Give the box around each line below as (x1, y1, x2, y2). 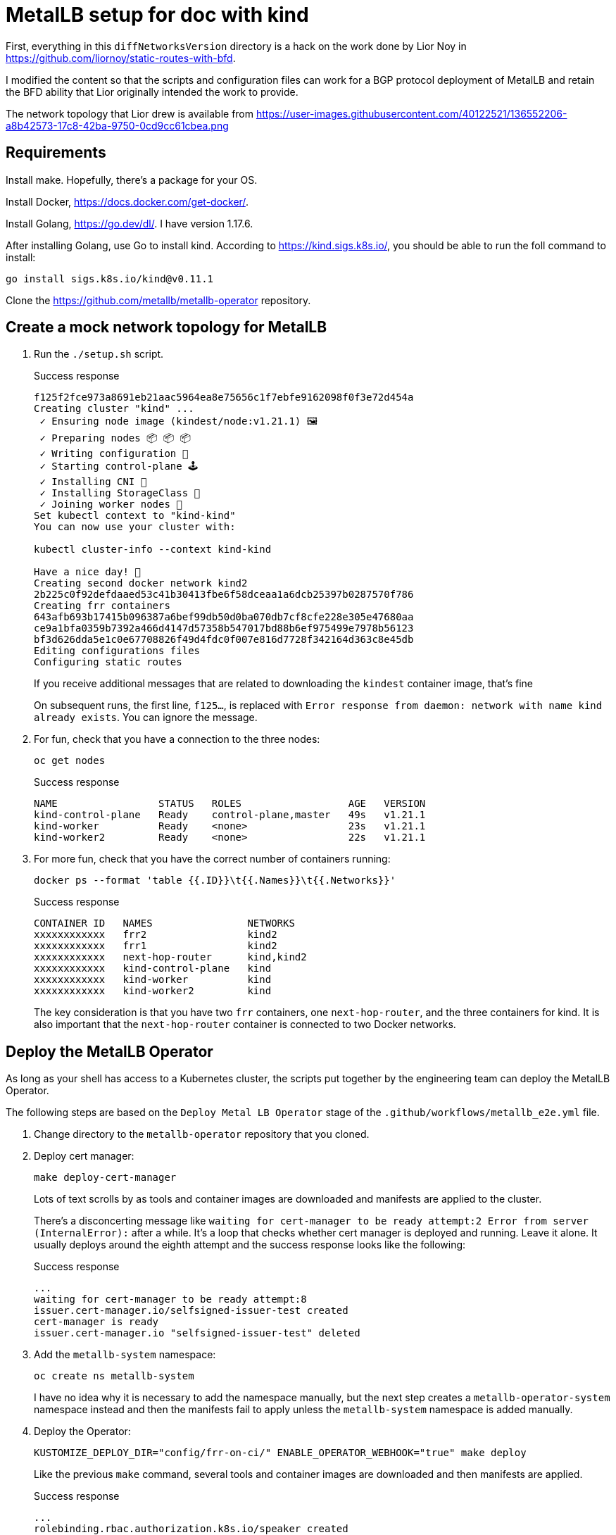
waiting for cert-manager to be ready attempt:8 (34, 1293, 307, 1305)
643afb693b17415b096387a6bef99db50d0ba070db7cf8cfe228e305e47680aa (34, 611, 414, 623)
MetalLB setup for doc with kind (6, 3, 309, 27)
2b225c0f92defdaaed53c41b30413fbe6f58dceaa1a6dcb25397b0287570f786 (34, 589, 414, 601)
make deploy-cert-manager (34, 1172, 177, 1184)
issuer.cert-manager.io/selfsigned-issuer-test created (34, 1305, 348, 1317)
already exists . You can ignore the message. (34, 711, 258, 724)
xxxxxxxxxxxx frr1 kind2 (34, 940, 277, 952)
